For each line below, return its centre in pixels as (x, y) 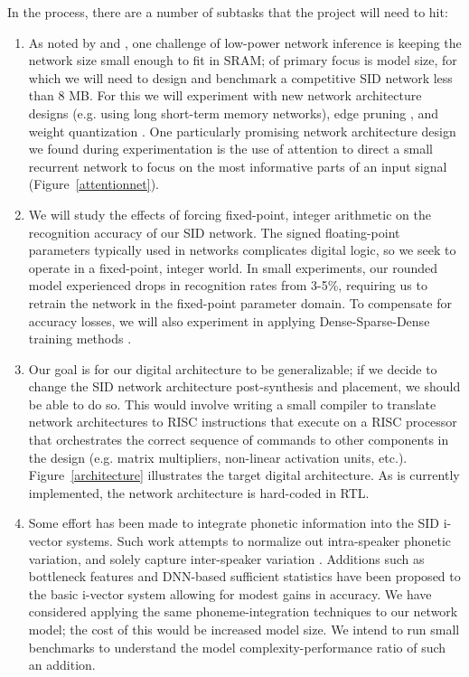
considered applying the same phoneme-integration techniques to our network (243, 611)
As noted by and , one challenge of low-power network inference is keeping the (245, 42)
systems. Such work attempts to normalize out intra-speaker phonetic (259, 541)
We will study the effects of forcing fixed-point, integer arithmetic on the (230, 214)
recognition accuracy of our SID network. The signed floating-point (214, 232)
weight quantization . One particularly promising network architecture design (242, 131)
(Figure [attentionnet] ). (94, 184)
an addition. (62, 665)
